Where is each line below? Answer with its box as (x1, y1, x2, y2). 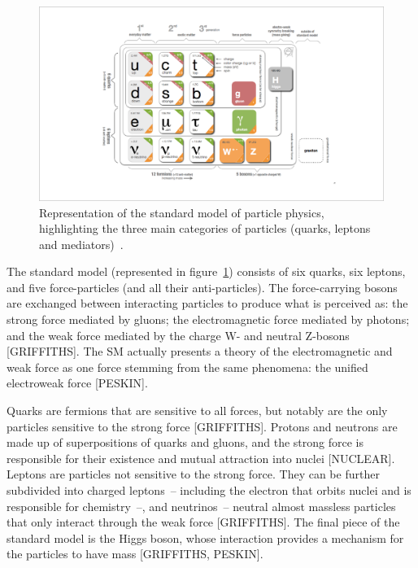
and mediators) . (39, 235, 124, 252)
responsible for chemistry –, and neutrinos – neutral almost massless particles (7, 497, 396, 514)
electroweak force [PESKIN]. (7, 374, 148, 391)
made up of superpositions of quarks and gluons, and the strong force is (7, 434, 364, 451)
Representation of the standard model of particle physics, (39, 203, 324, 221)
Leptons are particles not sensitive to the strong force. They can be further (7, 465, 380, 483)
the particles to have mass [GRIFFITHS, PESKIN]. (7, 545, 263, 562)
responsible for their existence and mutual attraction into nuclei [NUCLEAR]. (7, 449, 395, 466)
